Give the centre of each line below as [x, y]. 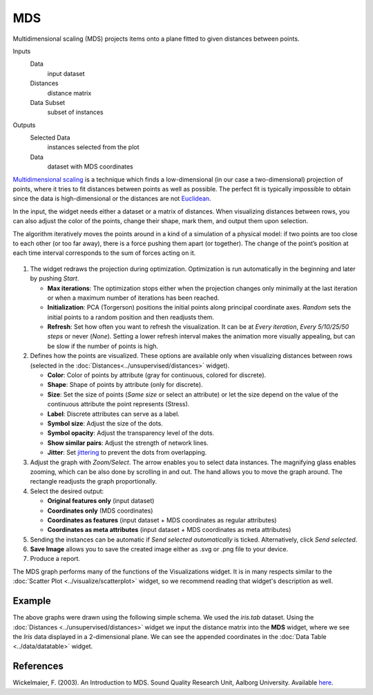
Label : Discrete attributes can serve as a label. [113, 414]
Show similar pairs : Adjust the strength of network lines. [128, 443]
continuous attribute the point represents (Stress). [118, 404]
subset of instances [75, 112]
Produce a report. [55, 559]
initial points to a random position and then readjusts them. [131, 317]
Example [32, 601]
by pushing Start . [55, 278]
